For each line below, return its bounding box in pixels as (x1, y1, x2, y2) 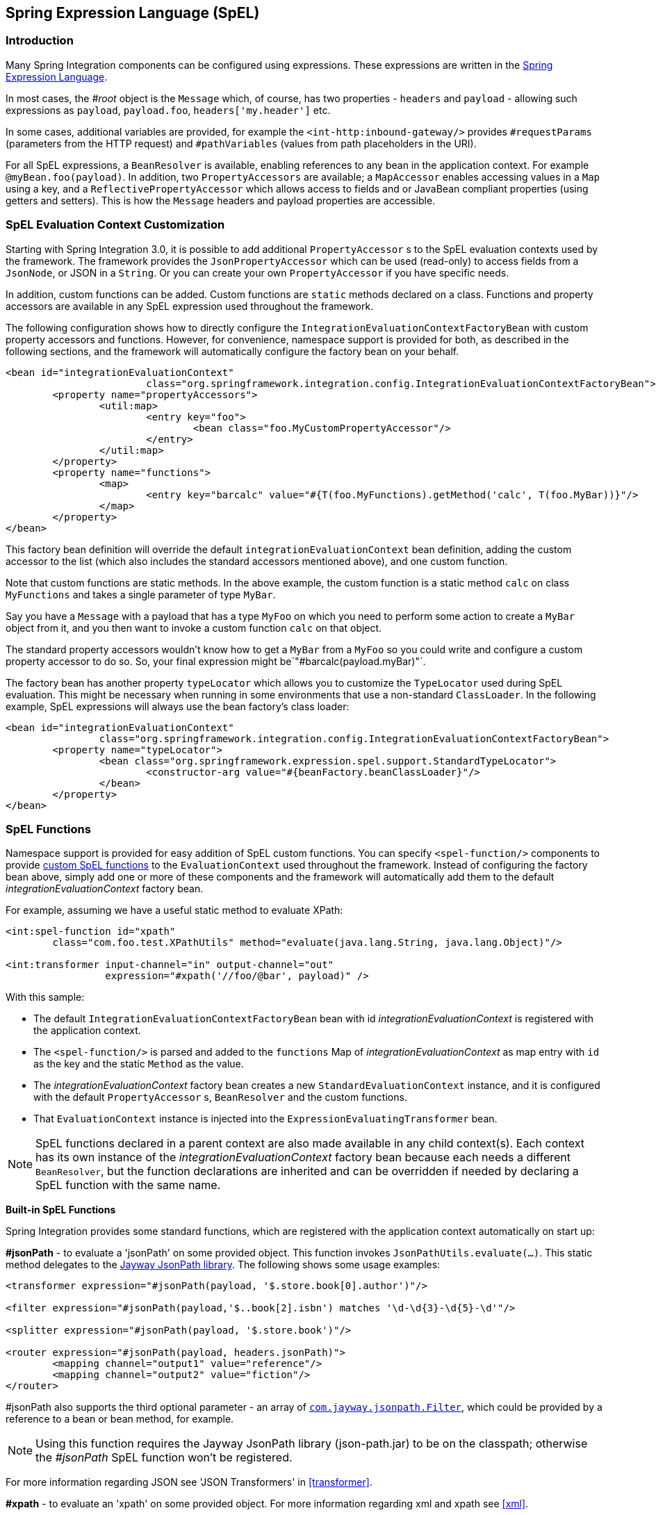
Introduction (6, 33, 74, 48)
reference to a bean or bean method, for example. (6, 1413, 234, 1425)
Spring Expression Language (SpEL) (6, 4, 260, 22)
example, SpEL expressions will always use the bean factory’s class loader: (6, 700, 350, 712)
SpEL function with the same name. (35, 1178, 221, 1193)
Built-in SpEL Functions (6, 1204, 116, 1216)
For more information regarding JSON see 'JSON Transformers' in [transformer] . (6, 1476, 372, 1489)
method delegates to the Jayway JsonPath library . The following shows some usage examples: (6, 1259, 441, 1271)
